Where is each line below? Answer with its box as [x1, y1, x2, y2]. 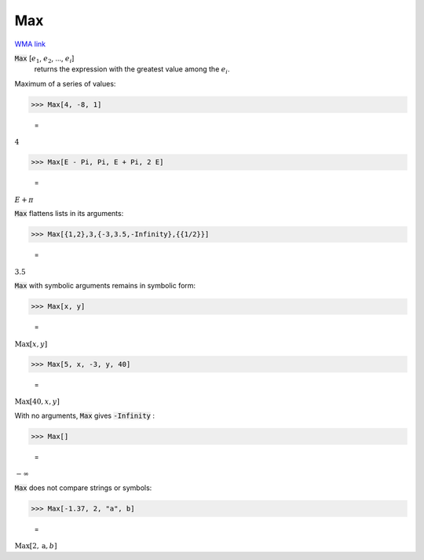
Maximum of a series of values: [14, 79, 116, 88]
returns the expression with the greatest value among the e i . [34, 64, 231, 76]
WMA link [14, 39, 46, 49]
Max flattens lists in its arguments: [14, 209, 124, 218]
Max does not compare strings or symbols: [14, 483, 152, 492]
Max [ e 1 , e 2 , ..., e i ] [14, 53, 75, 64]
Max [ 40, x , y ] [14, 397, 60, 406]
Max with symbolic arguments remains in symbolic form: [14, 281, 196, 291]
